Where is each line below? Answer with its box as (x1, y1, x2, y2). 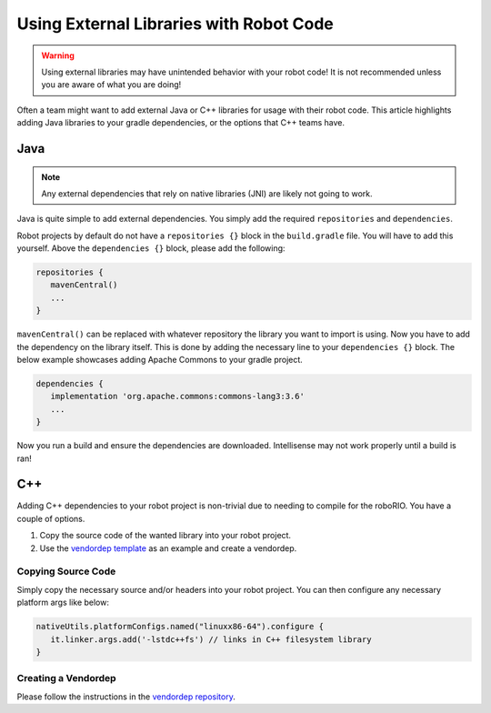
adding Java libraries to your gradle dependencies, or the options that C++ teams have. (16, 117, 346, 128)
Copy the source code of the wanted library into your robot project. (39, 530, 291, 541)
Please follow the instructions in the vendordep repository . (16, 691, 235, 702)
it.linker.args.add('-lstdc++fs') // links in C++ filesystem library (50, 634, 372, 645)
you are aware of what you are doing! (41, 79, 182, 90)
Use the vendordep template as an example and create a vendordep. (39, 542, 297, 554)
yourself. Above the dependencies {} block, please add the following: (16, 243, 286, 254)
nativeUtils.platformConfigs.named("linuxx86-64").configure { (35, 621, 325, 632)
